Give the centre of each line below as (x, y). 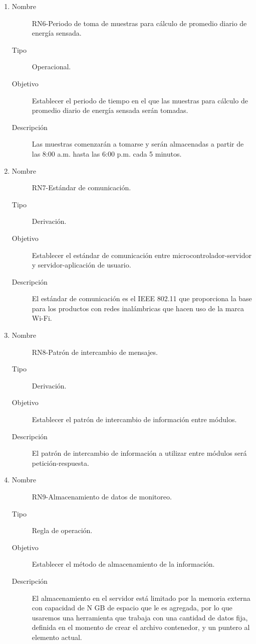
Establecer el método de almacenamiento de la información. (123, 564)
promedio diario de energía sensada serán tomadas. (110, 110)
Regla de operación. (62, 530)
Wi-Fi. (42, 318)
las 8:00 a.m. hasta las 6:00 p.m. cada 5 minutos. (107, 153)
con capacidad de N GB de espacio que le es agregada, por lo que (132, 608)
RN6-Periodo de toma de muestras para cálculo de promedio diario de (139, 23)
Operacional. (51, 67)
